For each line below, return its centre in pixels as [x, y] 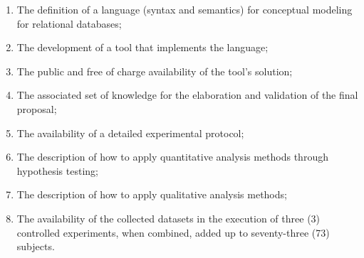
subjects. [36, 246]
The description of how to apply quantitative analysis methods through [172, 157]
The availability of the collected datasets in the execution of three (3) [168, 218]
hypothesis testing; [57, 170]
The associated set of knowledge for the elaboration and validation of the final [187, 95]
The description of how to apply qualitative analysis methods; [152, 194]
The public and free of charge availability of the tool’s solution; [155, 71]
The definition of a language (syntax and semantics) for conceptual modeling [184, 9]
